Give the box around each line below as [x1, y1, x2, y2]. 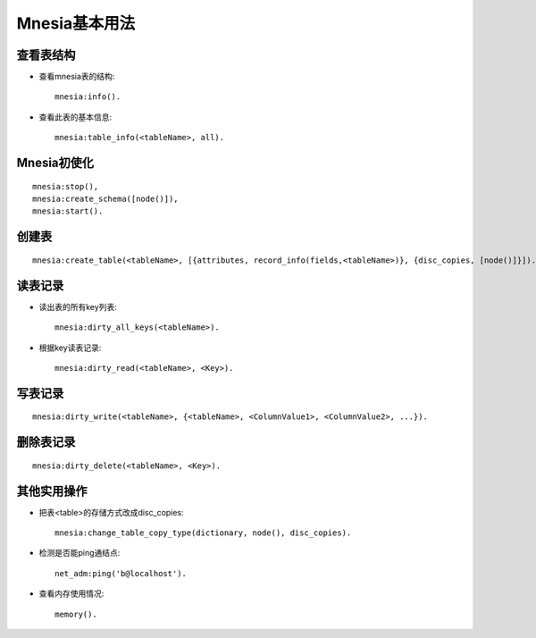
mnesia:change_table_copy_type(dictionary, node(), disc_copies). [54, 528, 352, 538]
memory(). [54, 609, 97, 619]
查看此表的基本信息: [38, 112, 113, 122]
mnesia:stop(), [32, 181, 99, 191]
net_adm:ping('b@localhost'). [54, 568, 188, 578]
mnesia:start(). [32, 206, 104, 216]
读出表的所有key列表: [38, 301, 118, 312]
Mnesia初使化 [16, 155, 94, 171]
